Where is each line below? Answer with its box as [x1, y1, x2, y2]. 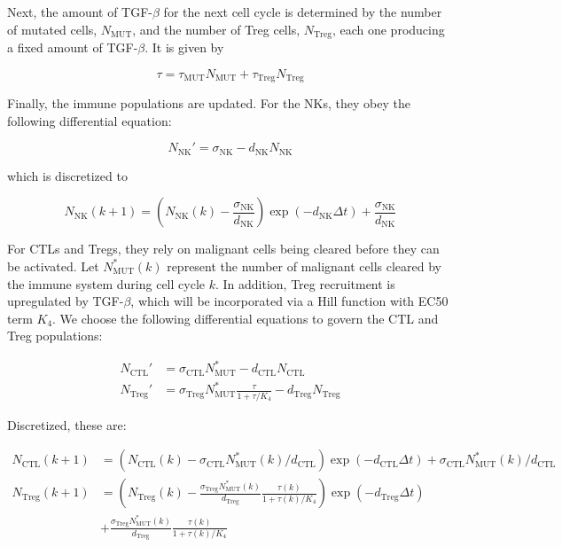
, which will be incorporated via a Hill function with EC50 [130, 292, 449, 310]
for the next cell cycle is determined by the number [163, 3, 442, 20]
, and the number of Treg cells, [132, 20, 301, 38]
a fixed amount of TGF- [7, 38, 138, 57]
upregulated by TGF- [7, 292, 124, 310]
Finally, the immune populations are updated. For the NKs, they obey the [7, 94, 410, 113]
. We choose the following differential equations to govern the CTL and [52, 309, 439, 327]
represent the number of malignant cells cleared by [167, 256, 442, 275]
